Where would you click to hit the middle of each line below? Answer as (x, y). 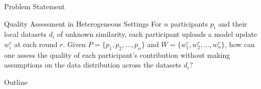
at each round (36, 44)
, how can (240, 44)
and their (233, 23)
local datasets (25, 34)
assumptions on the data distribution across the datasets (93, 65)
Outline (16, 82)
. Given (74, 44)
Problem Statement (34, 6)
